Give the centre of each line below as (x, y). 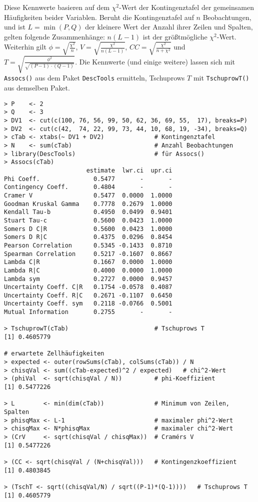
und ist (15, 27)
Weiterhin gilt (25, 47)
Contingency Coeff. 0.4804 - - (88, 187)
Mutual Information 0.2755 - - (88, 312)
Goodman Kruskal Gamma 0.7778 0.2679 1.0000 (88, 204)
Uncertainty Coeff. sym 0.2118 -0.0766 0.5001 (88, 304)
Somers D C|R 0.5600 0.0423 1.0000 (88, 229)
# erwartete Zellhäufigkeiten (54, 354)
